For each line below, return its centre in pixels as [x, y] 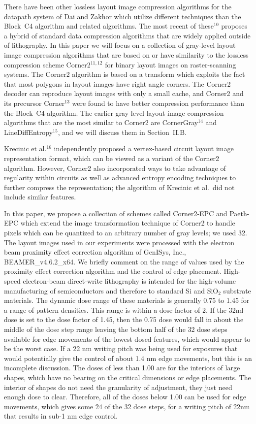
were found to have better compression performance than [158, 103]
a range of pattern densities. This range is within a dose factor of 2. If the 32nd [124, 310]
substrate [237, 290]
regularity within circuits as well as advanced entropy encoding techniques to [120, 178]
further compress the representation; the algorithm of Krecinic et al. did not [119, 187]
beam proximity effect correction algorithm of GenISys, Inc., [95, 252]
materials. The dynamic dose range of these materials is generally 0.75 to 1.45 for [127, 300]
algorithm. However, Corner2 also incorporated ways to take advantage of [115, 168]
